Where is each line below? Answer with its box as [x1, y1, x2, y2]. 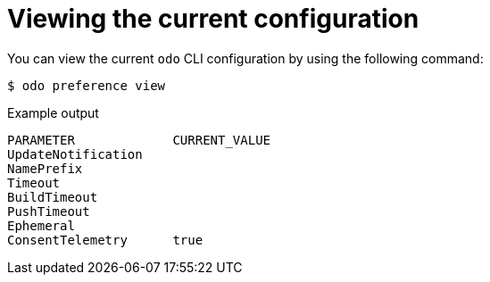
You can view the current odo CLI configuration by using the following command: [7, 50, 484, 66]
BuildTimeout [7, 189, 98, 204]
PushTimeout [7, 203, 90, 219]
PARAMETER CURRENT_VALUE [7, 132, 271, 147]
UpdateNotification [7, 146, 143, 162]
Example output [7, 104, 99, 120]
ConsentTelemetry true [7, 232, 203, 247]
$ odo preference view [7, 78, 166, 93]
